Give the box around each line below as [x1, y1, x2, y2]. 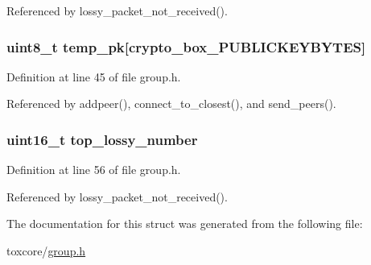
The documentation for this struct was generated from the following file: [6, 215, 363, 232]
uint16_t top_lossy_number [6, 129, 198, 149]
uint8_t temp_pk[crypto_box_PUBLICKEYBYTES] [6, 36, 366, 56]
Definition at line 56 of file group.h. [6, 161, 181, 178]
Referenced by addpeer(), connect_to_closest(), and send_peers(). [6, 95, 336, 112]
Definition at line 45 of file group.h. [6, 68, 181, 85]
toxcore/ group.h [6, 242, 86, 259]
